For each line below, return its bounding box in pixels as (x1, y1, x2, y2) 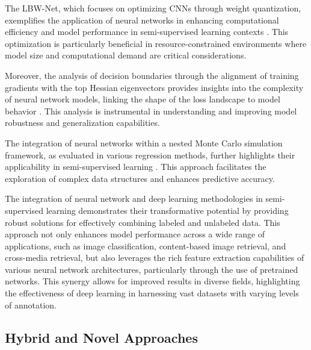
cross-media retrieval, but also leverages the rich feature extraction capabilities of (5, 251, 304, 264)
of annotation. (5, 298, 57, 311)
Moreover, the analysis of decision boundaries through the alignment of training (5, 69, 299, 81)
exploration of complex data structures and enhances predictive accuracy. (5, 172, 275, 184)
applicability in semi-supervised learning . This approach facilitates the (5, 160, 266, 173)
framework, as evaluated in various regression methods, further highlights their (5, 148, 295, 161)
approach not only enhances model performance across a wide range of (5, 228, 265, 240)
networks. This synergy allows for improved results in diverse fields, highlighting (5, 275, 300, 287)
